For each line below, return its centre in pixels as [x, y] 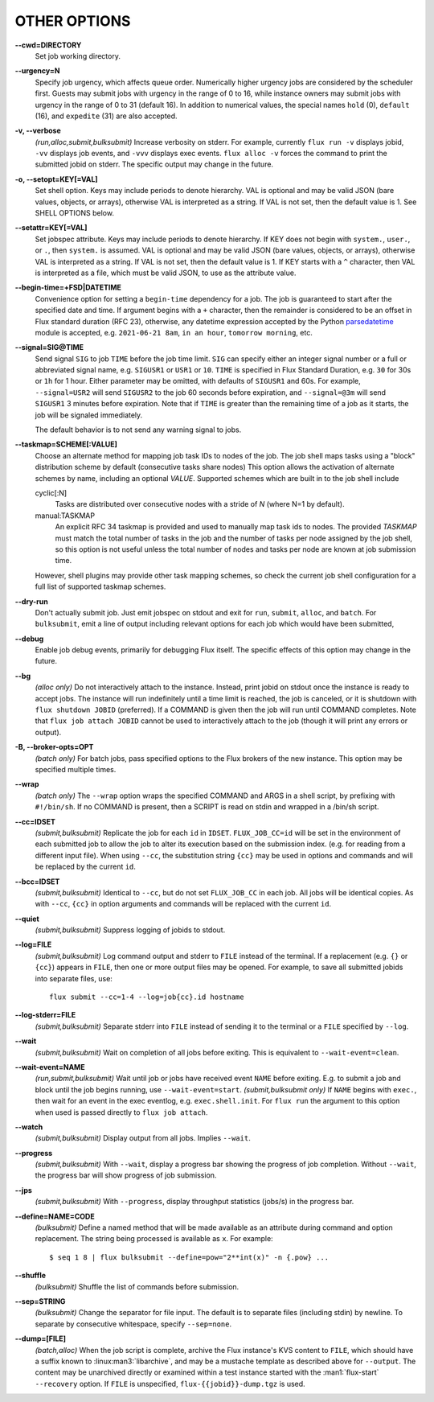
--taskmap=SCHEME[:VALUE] [66, 444]
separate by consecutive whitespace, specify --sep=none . [133, 1324]
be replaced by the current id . [86, 867]
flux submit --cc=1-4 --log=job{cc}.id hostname [147, 997]
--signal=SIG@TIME [49, 347]
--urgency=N [37, 71]
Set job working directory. [78, 56]
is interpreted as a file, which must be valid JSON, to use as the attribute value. [166, 273]
